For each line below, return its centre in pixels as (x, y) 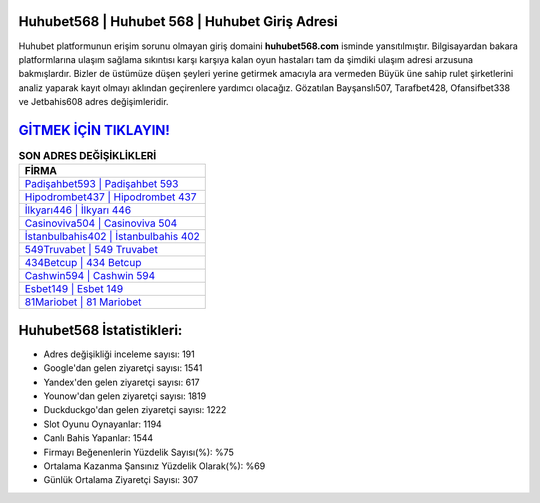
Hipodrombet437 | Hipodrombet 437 (110, 197)
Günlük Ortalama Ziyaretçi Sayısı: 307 (121, 480)
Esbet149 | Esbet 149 (74, 289)
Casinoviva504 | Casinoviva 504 (101, 223)
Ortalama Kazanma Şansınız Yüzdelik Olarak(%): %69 (154, 466)
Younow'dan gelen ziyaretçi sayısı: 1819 (125, 396)
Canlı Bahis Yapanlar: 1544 (98, 438)
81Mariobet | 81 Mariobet (83, 302)
